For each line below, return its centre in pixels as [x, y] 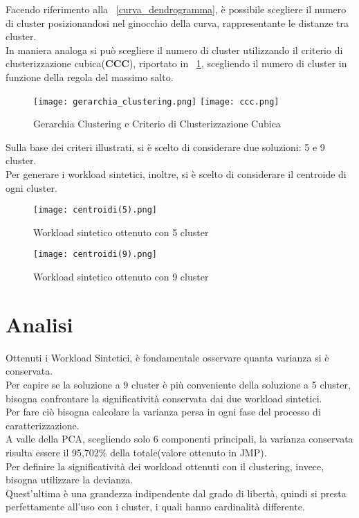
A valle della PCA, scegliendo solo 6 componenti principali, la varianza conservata [179, 439]
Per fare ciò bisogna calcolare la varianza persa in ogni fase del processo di [163, 412]
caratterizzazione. [43, 425]
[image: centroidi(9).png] [95, 254]
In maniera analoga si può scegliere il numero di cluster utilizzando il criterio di [174, 50]
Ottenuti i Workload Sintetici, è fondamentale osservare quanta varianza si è [167, 357]
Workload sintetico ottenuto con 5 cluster [121, 232]
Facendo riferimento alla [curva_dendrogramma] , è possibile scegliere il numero [176, 9]
